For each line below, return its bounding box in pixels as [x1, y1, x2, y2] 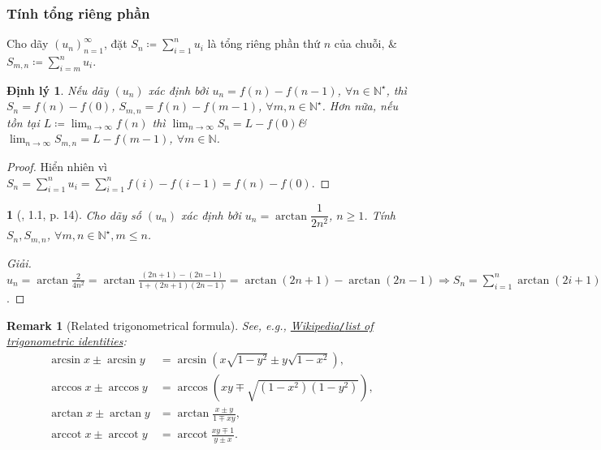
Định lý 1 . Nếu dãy [6, 81, 109, 98]
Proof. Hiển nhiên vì [6, 157, 108, 174]
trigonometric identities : [6, 332, 127, 349]
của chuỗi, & [334, 35, 397, 52]
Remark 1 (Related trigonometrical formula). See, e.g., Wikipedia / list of [6, 316, 374, 333]
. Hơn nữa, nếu [322, 97, 398, 114]
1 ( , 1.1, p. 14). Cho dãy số [6, 206, 141, 223]
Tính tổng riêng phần [6, 2, 150, 23]
